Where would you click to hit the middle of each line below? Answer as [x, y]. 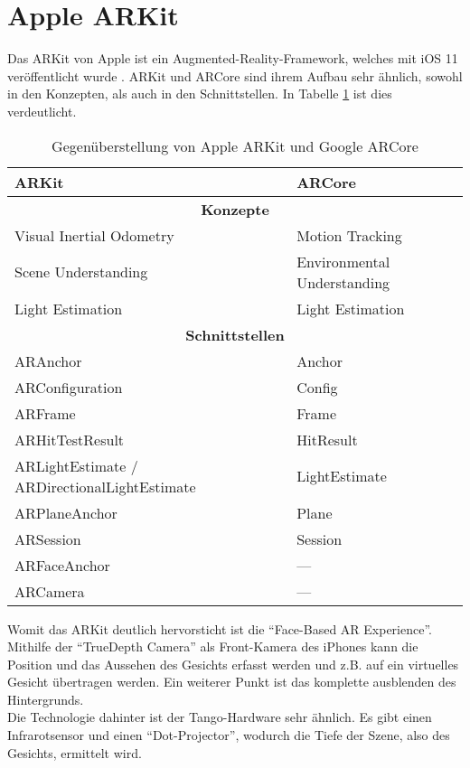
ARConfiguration [69, 387]
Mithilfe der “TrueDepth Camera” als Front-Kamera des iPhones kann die [213, 646]
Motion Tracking [349, 235]
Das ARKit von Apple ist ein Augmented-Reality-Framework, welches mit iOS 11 [233, 58]
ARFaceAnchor [62, 565]
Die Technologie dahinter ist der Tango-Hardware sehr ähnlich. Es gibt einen [220, 717]
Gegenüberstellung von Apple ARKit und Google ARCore [235, 145]
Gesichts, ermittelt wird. [75, 752]
